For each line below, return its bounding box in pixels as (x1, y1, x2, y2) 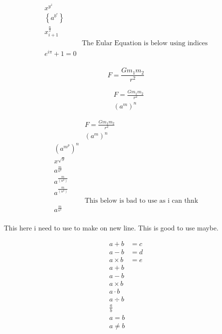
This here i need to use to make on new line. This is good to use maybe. (4, 223, 219, 233)
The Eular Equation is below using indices (82, 40, 208, 47)
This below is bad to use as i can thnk (84, 197, 198, 204)
